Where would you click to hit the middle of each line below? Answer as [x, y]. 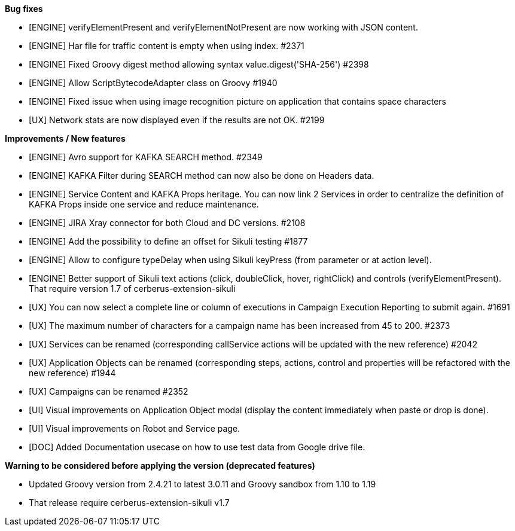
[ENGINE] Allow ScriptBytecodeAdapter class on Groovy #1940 [153, 83]
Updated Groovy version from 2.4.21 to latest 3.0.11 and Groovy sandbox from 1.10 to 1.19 [202, 484]
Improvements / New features [65, 138]
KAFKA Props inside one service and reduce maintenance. [144, 204]
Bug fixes [24, 9]
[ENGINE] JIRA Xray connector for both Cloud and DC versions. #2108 [167, 223]
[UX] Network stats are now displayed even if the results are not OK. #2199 [177, 120]
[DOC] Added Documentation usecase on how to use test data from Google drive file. [197, 447]
